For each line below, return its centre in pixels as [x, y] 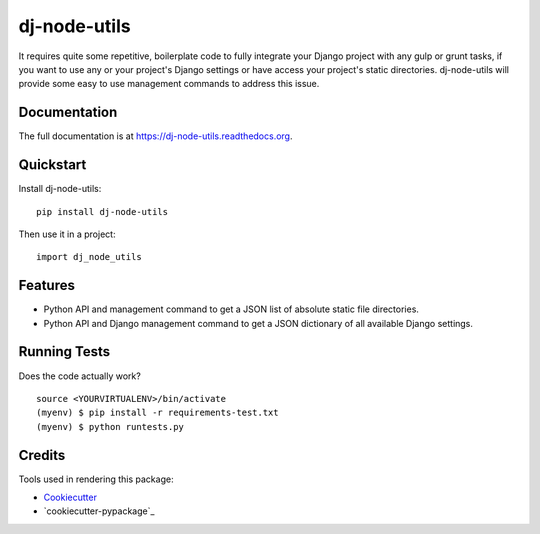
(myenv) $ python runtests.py [110, 426]
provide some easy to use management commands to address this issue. [169, 84]
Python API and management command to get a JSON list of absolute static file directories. [231, 309]
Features [46, 285]
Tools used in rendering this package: [96, 479]
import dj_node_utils [89, 257]
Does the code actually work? [80, 376]
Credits [42, 455]
